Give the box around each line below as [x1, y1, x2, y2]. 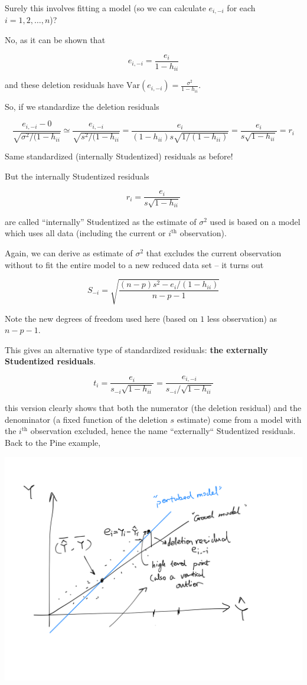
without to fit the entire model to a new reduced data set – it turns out [5, 258, 264, 270]
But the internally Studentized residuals [5, 169, 149, 182]
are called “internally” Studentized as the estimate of [5, 215, 197, 227]
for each [227, 2, 256, 14]
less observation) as [207, 312, 277, 324]
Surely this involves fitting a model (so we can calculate [5, 2, 206, 14]
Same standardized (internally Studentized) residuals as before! [5, 150, 233, 162]
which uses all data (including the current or [5, 227, 166, 239]
